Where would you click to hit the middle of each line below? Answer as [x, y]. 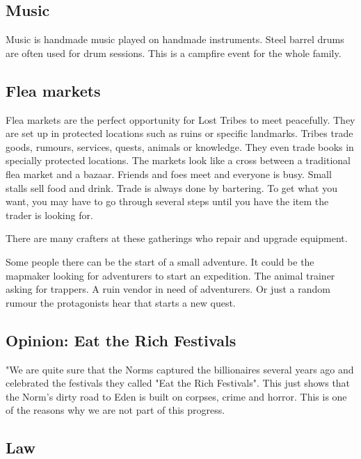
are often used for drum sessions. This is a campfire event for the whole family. [174, 53]
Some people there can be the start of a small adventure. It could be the [160, 261]
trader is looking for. [49, 215]
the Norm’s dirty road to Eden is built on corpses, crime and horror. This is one [176, 396]
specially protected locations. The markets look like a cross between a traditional [178, 160]
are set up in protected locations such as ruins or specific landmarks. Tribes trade [179, 133]
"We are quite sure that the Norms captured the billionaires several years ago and [180, 369]
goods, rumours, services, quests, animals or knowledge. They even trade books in [180, 146]
